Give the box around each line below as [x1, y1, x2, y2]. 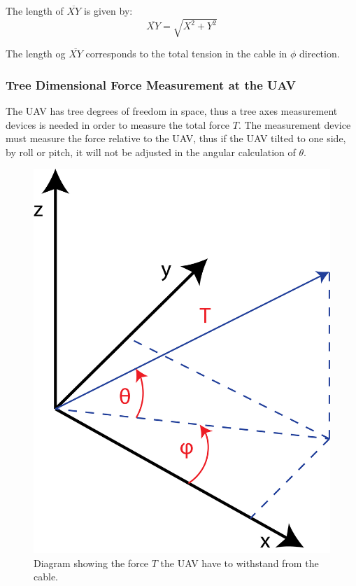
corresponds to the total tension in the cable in [85, 46, 287, 61]
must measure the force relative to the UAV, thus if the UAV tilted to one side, [6, 131, 346, 146]
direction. [299, 46, 340, 61]
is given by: [83, 4, 133, 18]
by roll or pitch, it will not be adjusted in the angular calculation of [6, 144, 296, 159]
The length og [6, 46, 66, 61]
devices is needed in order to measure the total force [6, 117, 230, 132]
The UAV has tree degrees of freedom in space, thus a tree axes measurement [6, 103, 338, 118]
